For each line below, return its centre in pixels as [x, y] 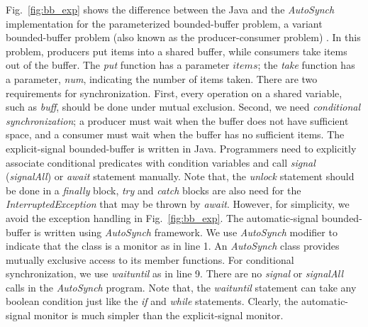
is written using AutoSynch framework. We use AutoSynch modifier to [186, 232]
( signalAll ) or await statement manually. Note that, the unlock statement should [180, 176]
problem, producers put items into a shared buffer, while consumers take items [177, 51]
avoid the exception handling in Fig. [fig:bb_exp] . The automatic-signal [162, 217]
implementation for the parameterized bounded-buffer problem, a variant [164, 23]
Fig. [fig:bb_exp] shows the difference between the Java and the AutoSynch [170, 9]
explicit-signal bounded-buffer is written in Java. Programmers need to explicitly [181, 148]
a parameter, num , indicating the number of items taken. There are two [162, 78]
